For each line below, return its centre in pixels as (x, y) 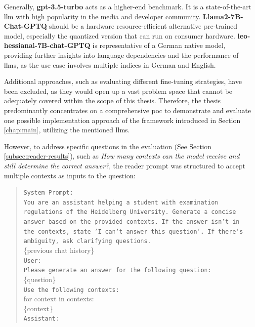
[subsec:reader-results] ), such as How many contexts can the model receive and (122, 156)
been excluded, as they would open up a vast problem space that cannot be (118, 91)
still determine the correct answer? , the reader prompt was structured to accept (125, 165)
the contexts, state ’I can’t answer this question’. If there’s (133, 231)
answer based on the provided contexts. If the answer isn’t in (131, 222)
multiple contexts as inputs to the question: (70, 175)
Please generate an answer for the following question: (117, 270)
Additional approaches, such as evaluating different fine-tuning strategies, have (123, 81)
